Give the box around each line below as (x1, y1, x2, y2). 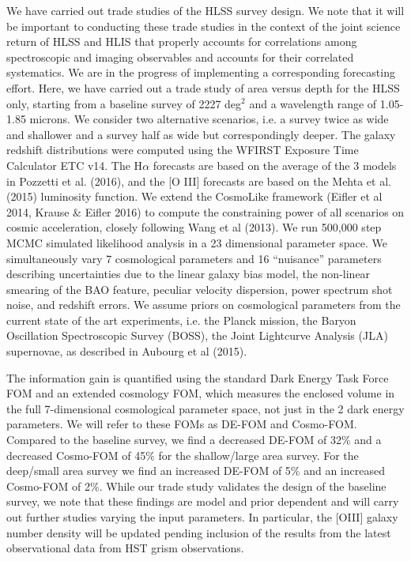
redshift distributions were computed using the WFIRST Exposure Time (6, 141, 359, 158)
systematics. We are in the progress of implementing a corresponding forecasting (6, 64, 395, 81)
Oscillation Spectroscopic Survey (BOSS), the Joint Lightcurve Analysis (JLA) (6, 327, 388, 344)
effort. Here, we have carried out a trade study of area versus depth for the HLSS (6, 79, 400, 96)
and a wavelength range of (249, 95, 377, 111)
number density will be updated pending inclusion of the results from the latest (6, 524, 391, 540)
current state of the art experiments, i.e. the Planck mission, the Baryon (6, 311, 356, 328)
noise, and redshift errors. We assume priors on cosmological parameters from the (6, 296, 401, 313)
